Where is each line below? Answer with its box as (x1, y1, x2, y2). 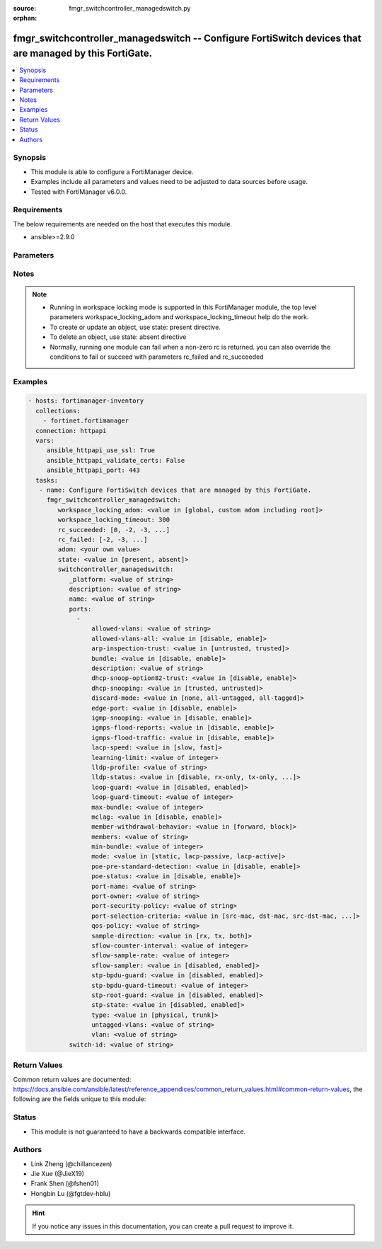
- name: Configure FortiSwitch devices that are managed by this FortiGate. (39, 486, 312, 494)
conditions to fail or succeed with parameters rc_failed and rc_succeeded (50, 352, 265, 361)
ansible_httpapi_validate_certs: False (46, 456, 185, 464)
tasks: (35, 476, 59, 484)
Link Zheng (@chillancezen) (30, 1159, 112, 1168)
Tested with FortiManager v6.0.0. (30, 188, 127, 196)
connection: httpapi (35, 427, 107, 434)
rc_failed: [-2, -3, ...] (57, 535, 148, 543)
